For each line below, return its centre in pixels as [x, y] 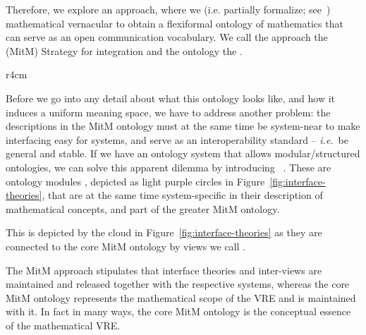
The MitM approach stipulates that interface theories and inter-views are [164, 270]
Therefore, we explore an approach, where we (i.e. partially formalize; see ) [168, 9]
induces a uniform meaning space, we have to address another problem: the [168, 112]
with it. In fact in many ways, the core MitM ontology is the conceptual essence [178, 311]
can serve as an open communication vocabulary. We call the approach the [167, 37]
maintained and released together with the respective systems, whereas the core [178, 284]
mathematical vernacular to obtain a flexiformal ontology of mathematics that [175, 23]
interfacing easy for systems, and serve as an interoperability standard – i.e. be [177, 139]
